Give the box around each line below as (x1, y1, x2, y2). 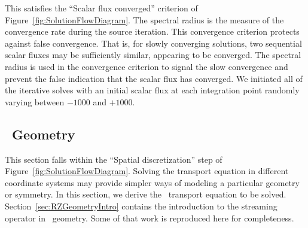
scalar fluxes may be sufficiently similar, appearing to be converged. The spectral (5, 48, 301, 61)
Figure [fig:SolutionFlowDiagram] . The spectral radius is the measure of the (5, 13, 284, 26)
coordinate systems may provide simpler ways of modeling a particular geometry (5, 176, 300, 189)
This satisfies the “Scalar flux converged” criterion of (5, 2, 198, 14)
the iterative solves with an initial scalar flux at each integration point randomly (5, 84, 300, 96)
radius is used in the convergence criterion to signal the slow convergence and (5, 60, 288, 72)
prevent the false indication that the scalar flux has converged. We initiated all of (5, 72, 303, 84)
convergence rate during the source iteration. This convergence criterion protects (5, 25, 300, 38)
